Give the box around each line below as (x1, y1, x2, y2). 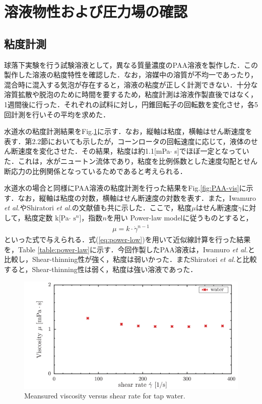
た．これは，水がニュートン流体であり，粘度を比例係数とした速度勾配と (4, 155, 243, 166)
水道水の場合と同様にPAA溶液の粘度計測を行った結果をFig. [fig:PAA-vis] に (4, 183, 246, 193)
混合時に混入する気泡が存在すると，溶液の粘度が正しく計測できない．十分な (4, 79, 258, 89)
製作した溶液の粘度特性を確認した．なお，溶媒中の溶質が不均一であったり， (4, 69, 257, 80)
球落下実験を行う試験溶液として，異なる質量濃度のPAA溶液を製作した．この (4, 59, 258, 70)
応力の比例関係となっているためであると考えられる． (11, 165, 187, 176)
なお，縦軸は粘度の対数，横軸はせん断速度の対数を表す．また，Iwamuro (18, 192, 256, 203)
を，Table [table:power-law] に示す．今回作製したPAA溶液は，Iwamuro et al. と (4, 244, 255, 254)
